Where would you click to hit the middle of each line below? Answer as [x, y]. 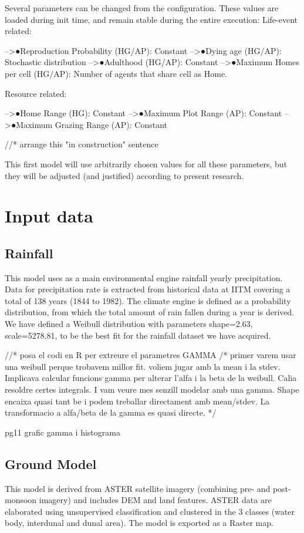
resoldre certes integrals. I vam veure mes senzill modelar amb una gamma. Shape [152, 389]
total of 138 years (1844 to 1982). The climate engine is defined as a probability [148, 300]
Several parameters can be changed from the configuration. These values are [142, 8]
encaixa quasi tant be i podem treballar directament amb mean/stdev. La [137, 401]
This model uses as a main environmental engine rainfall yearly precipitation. [144, 277]
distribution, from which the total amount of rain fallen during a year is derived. [150, 312]
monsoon [21, 500]
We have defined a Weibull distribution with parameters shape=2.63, [129, 324]
